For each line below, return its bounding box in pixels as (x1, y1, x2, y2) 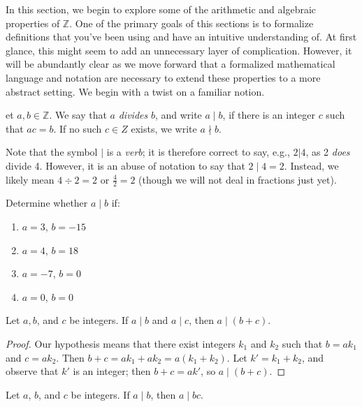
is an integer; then (73, 364, 151, 378)
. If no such (53, 121, 102, 135)
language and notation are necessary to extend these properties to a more (6, 70, 321, 84)
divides (118, 108, 148, 122)
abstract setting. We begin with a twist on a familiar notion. (6, 84, 265, 98)
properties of (6, 15, 60, 30)
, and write (154, 108, 202, 122)
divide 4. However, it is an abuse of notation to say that (6, 158, 245, 172)
